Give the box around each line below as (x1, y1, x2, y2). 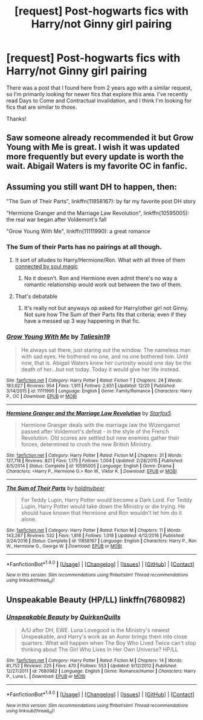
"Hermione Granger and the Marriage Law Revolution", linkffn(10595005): (6, 210, 190, 217)
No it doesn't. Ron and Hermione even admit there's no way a (24, 274, 177, 282)
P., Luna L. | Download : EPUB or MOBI (6, 673, 86, 679)
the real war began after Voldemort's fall (6, 216, 107, 223)
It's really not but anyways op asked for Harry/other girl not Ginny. (24, 305, 189, 312)
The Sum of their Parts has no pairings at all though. (6, 243, 162, 251)
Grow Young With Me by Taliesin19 (6, 332, 111, 341)
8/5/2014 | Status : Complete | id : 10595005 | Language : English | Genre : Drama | (6, 463, 175, 469)
